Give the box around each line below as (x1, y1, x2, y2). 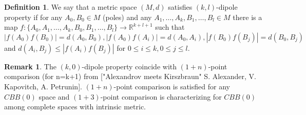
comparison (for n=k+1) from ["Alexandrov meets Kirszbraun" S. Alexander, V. (4, 71, 256, 82)
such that (155, 22, 185, 32)
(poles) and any (103, 11, 152, 22)
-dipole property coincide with (82, 61, 177, 71)
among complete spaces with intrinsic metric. (4, 101, 146, 112)
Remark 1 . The (4, 61, 56, 71)
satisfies (168, 2, 193, 12)
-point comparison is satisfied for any (113, 81, 230, 91)
